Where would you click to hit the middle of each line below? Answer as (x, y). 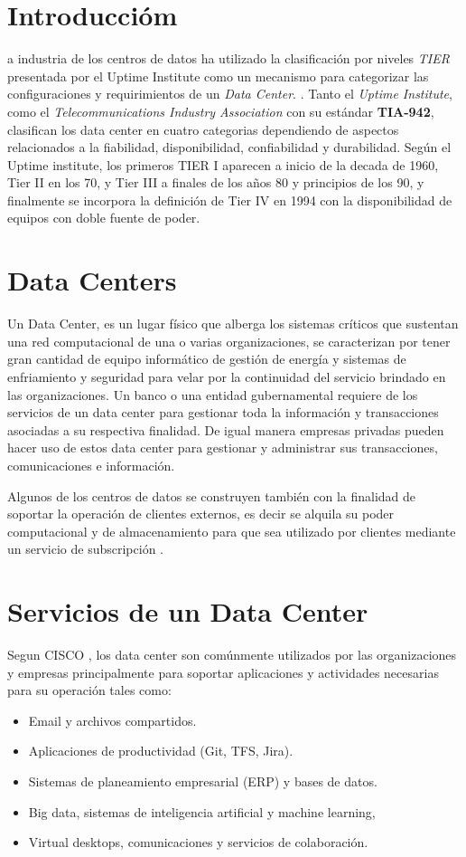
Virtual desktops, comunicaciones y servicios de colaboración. (198, 842)
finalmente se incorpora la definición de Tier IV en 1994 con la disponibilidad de (230, 200)
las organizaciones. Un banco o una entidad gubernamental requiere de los (213, 394)
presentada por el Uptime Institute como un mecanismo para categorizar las (218, 76)
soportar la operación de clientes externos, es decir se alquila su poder (201, 514)
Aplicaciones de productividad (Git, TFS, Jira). (161, 751)
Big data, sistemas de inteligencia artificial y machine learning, (202, 811)
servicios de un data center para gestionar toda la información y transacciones (223, 412)
